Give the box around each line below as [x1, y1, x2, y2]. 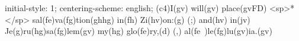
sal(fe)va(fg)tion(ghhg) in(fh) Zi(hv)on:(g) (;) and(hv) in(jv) [32, 13, 250, 25]
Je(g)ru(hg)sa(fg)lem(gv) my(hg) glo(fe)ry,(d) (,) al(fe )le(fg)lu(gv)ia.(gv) [5, 25, 272, 37]
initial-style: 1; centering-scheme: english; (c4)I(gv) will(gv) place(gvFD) [5, 2, 267, 13]
